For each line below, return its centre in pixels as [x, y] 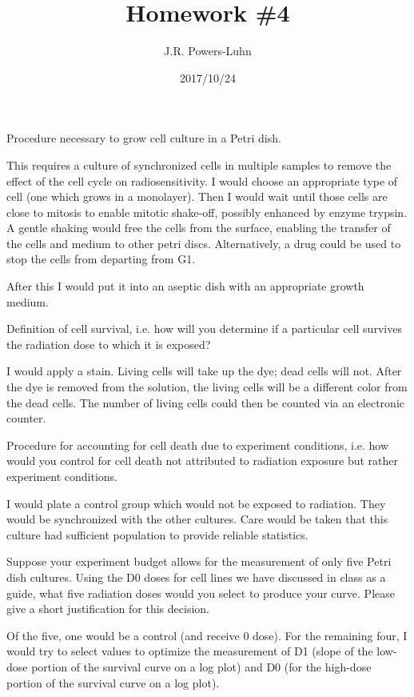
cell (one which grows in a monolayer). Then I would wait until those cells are [197, 196]
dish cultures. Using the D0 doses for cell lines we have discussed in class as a [196, 577]
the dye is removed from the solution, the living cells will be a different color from [207, 387]
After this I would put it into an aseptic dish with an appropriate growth [185, 286]
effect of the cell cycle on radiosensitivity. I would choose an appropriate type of [202, 180]
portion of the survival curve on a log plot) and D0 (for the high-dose [201, 666]
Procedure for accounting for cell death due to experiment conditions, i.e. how [198, 445]
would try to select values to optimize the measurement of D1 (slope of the [190, 651]
